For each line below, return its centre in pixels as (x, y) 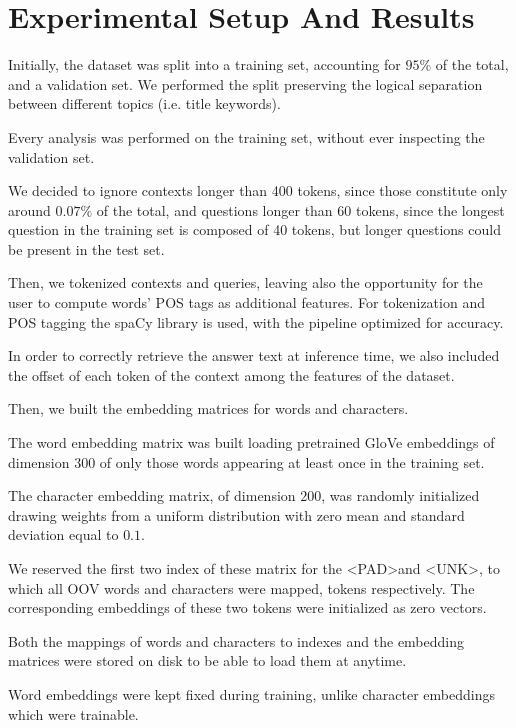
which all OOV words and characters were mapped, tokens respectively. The (241, 587)
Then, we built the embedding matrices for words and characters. (208, 408)
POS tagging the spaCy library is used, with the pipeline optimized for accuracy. (256, 321)
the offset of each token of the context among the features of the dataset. (231, 374)
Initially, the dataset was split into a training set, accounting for (204, 64)
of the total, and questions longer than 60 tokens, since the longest (300, 209)
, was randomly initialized (400, 495)
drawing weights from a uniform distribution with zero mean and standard (236, 514)
